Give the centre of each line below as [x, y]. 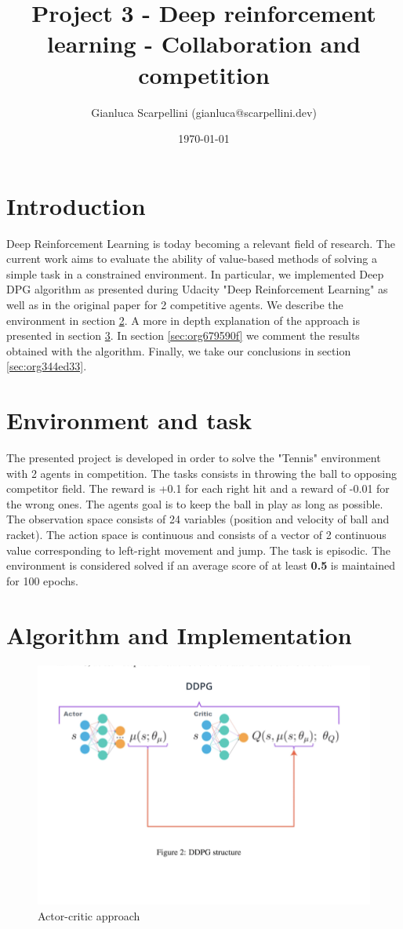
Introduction [76, 205]
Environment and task [129, 420]
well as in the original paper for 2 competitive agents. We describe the [175, 304]
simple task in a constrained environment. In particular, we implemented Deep [195, 273]
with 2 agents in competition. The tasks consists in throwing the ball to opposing [201, 473]
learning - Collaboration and [204, 44]
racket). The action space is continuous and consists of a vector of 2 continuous [196, 535]
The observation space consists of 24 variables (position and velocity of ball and [198, 519]
